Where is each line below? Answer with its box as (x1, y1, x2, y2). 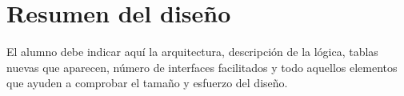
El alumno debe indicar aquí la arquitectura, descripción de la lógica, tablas (6, 43, 378, 60)
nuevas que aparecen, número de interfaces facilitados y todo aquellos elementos (6, 58, 398, 75)
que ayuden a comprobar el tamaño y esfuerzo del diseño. (6, 74, 288, 91)
